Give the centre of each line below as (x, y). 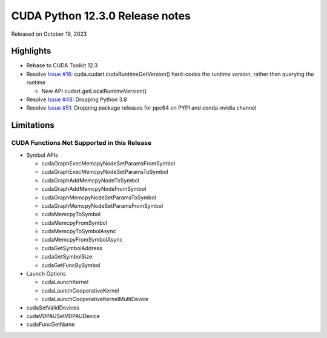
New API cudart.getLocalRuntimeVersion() (94, 91)
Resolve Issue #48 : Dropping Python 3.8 (77, 99)
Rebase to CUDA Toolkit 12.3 (62, 65)
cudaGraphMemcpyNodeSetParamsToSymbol (99, 197)
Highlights (31, 51)
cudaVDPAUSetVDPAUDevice (63, 316)
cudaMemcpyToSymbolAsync (79, 231)
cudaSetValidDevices (53, 307)
